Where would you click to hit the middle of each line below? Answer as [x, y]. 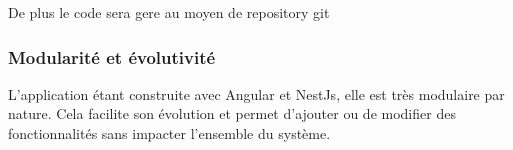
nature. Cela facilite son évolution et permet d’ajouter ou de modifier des [232, 113]
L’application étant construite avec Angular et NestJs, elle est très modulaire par [256, 93]
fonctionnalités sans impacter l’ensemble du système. [169, 133]
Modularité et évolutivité [112, 56]
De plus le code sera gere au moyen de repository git [169, 12]
